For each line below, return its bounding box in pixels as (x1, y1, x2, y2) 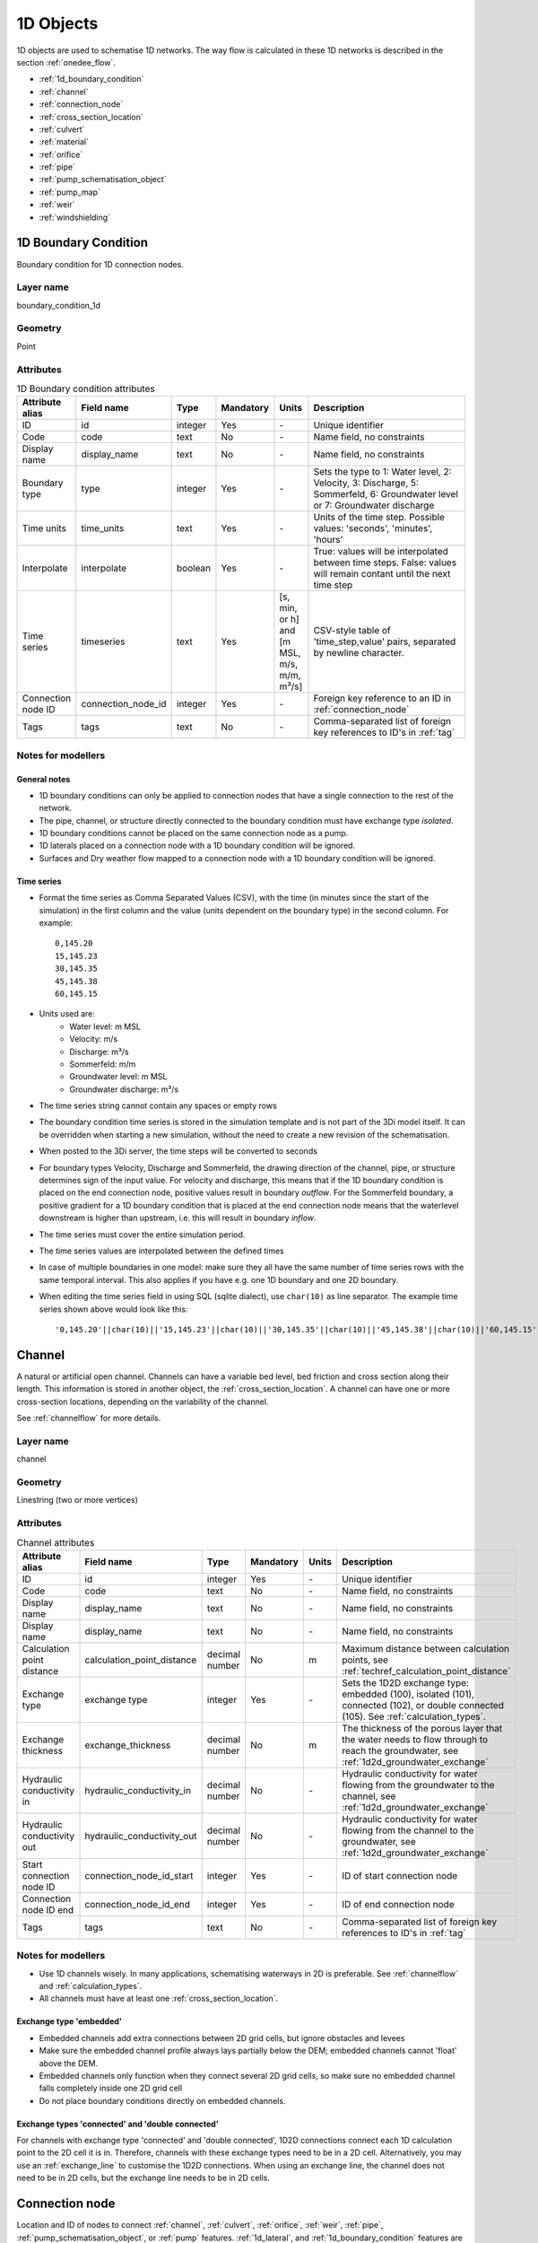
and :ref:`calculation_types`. (39, 1980, 143, 1991)
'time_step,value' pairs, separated (313, 635, 456, 648)
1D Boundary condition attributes (16, 382, 156, 395)
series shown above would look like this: (39, 1304, 188, 1314)
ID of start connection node (342, 1869, 458, 1881)
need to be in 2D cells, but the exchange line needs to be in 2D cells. (16, 2172, 271, 2184)
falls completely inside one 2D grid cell (39, 2082, 183, 2094)
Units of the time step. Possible (313, 511, 446, 524)
